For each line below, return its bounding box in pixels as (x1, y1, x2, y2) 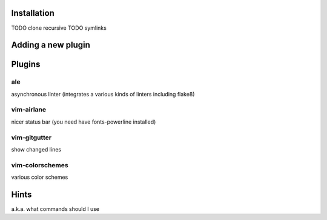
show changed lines (11, 145, 62, 153)
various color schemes (11, 173, 68, 181)
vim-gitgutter (11, 133, 52, 142)
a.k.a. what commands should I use (11, 205, 100, 213)
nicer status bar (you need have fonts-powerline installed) (11, 118, 156, 125)
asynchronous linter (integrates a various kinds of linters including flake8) (11, 90, 195, 98)
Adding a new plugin (11, 40, 91, 50)
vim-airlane (11, 105, 47, 114)
